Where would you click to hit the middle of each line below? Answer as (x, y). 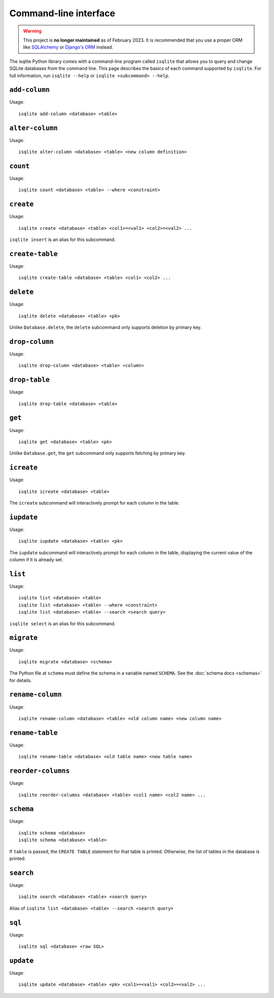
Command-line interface (62, 13)
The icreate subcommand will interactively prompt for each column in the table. (94, 503)
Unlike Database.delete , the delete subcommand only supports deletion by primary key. (106, 328)
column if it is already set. (36, 560)
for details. (21, 680)
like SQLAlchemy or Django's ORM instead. (68, 47)
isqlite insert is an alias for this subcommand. (63, 240)
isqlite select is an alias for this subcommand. (63, 623)
